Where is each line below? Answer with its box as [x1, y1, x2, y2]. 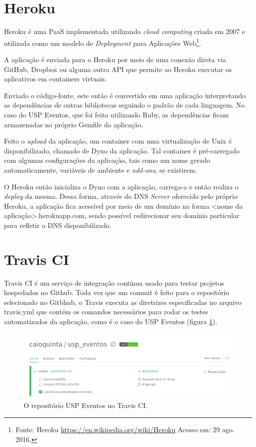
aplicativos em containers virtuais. [4, 74, 107, 84]
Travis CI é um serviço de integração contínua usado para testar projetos [4, 277, 224, 288]
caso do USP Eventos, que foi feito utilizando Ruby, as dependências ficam [4, 109, 229, 119]
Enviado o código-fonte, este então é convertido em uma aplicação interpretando [4, 90, 246, 100]
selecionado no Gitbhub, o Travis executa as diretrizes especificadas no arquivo [4, 297, 242, 307]
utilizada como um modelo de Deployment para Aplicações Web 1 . [4, 36, 201, 48]
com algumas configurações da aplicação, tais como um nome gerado [4, 155, 211, 165]
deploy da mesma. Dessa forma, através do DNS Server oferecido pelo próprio [4, 191, 238, 201]
